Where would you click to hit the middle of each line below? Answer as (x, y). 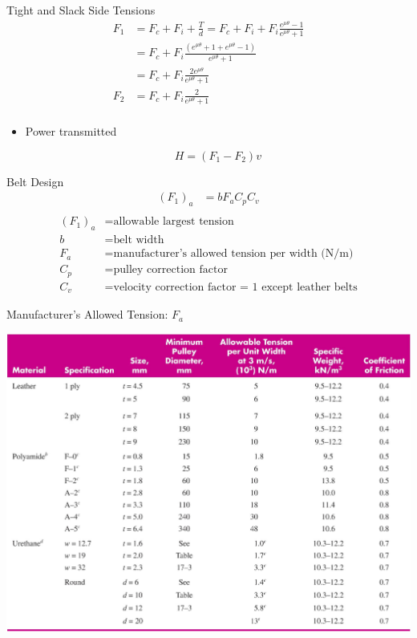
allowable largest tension (174, 222)
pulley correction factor (170, 270)
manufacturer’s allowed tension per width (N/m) (233, 254)
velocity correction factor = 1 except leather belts (235, 287)
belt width (139, 240)
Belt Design (35, 181)
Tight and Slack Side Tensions (81, 10)
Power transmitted (71, 131)
